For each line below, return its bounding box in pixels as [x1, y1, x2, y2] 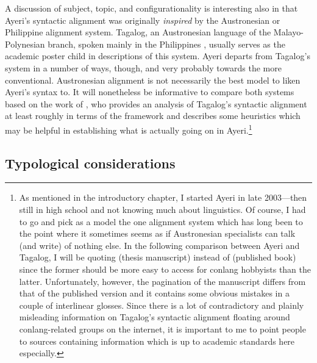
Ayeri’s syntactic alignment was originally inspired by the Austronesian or [5, 13, 280, 26]
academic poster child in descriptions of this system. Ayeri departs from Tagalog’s [5, 49, 310, 62]
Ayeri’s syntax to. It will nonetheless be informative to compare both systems [5, 85, 294, 98]
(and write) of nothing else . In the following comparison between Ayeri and [19, 239, 300, 251]
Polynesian [5, 37, 45, 50]
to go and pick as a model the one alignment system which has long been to [19, 215, 303, 228]
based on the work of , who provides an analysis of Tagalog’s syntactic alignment [5, 97, 307, 110]
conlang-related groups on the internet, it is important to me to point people [19, 322, 306, 335]
